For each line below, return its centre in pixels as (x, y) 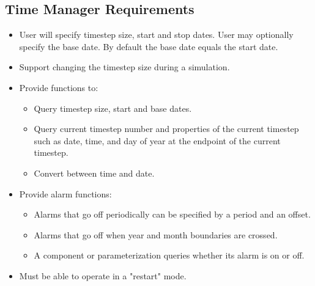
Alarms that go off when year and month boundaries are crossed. (156, 234)
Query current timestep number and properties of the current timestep (166, 129)
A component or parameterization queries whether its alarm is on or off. (169, 255)
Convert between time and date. (94, 173)
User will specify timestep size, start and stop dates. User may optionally (156, 35)
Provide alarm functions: (65, 193)
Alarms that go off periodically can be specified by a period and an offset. (172, 214)
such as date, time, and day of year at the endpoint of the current (157, 140)
